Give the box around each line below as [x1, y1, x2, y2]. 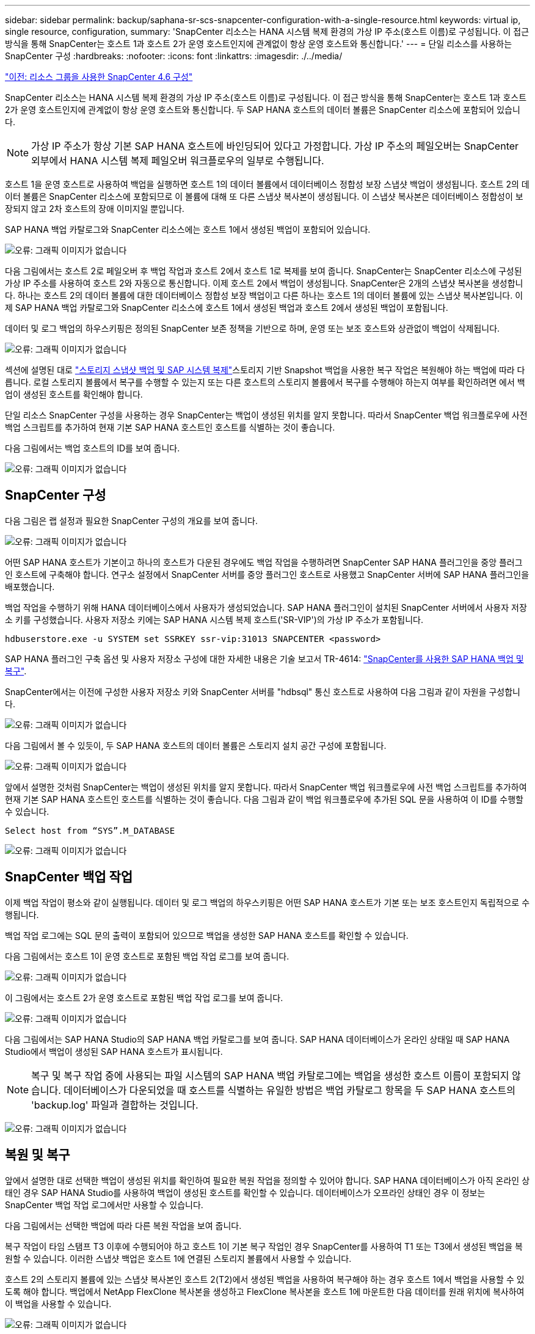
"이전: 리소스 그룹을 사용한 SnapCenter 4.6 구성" [5, 71, 193, 82]
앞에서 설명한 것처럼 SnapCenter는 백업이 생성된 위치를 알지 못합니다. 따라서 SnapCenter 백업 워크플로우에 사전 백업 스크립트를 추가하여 [5, 781, 527, 792]
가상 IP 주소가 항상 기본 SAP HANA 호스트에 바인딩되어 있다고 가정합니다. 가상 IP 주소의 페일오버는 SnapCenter [31, 140, 519, 152]
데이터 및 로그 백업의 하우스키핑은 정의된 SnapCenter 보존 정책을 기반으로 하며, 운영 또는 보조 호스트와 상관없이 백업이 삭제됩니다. [5, 323, 500, 333]
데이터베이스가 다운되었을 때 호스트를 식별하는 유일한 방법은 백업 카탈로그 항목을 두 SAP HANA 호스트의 [64, 1084, 515, 1096]
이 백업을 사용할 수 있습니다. [5, 1298, 112, 1309]
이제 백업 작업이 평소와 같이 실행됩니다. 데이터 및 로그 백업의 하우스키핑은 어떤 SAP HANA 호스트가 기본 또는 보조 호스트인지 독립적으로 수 [5, 897, 530, 908]
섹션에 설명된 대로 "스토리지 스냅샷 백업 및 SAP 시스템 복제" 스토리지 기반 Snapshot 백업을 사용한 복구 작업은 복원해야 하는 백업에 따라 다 [5, 365, 525, 375]
